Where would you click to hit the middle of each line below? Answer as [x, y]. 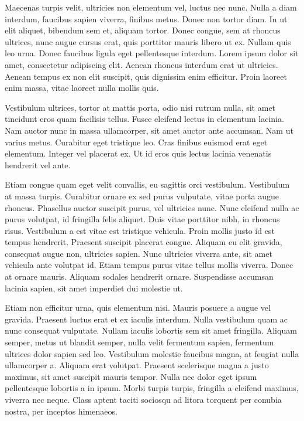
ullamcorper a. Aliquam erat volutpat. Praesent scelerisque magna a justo [137, 365]
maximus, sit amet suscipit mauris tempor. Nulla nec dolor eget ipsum [131, 376]
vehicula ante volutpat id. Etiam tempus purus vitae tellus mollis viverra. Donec [149, 265]
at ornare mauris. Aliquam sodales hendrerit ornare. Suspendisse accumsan [139, 276]
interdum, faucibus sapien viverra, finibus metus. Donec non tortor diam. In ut [146, 18]
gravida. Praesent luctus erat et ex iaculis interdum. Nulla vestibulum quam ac [146, 319]
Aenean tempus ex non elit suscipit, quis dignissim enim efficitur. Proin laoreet [146, 76]
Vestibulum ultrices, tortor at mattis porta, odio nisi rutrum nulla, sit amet [140, 107]
